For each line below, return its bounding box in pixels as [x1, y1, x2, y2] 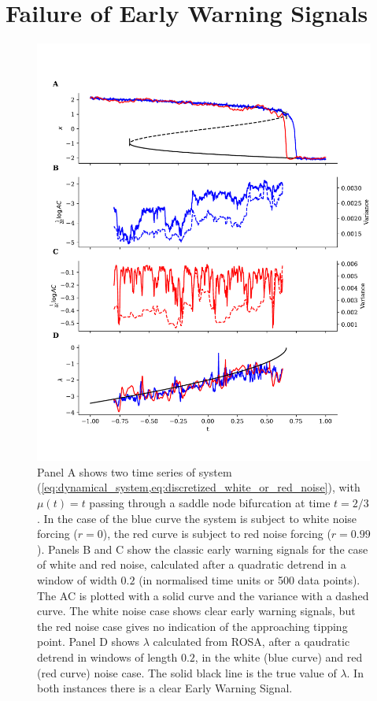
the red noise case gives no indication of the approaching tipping [37, 618, 348, 634]
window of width [37, 572, 117, 588]
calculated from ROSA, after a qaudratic [153, 633, 350, 650]
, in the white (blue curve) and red [194, 648, 363, 665]
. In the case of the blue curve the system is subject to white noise [37, 510, 357, 526]
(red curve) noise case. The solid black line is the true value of [37, 664, 337, 681]
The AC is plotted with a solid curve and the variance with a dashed [37, 587, 369, 603]
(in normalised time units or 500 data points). [139, 572, 360, 588]
